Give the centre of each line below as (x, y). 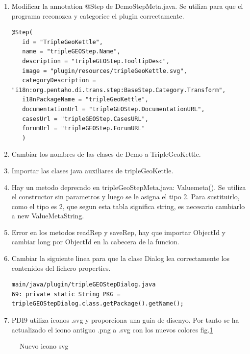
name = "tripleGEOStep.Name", (71, 52)
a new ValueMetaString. (48, 216)
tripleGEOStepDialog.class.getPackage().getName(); (98, 304)
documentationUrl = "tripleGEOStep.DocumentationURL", (113, 109)
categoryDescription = (59, 81)
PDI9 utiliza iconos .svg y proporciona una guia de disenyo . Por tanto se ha (125, 320)
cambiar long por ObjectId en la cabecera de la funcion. (95, 242)
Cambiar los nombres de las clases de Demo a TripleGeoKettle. (106, 154)
